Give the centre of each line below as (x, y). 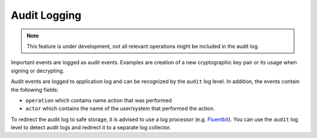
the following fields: (35, 89)
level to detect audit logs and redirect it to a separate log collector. (91, 127)
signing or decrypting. (38, 71)
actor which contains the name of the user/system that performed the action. (120, 109)
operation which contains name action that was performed (99, 100)
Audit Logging (46, 15)
